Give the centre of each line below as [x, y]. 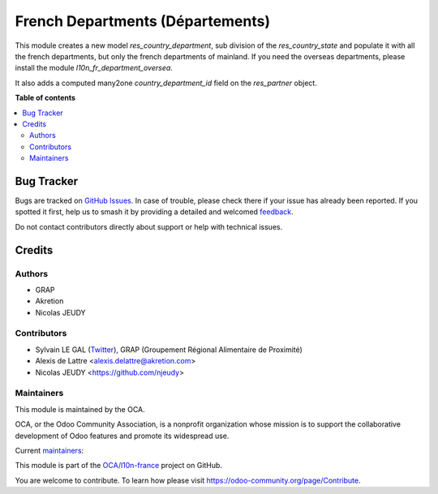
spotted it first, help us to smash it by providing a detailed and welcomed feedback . [154, 212]
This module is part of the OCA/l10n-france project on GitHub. [119, 466]
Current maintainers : [49, 450]
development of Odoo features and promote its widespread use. [122, 436]
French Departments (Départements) [143, 21]
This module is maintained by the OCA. [80, 409]
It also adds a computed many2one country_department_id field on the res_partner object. [166, 83]
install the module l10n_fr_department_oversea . [94, 68]
